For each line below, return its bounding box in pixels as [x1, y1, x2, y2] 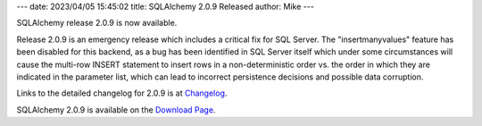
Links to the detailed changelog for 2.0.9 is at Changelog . [16, 88, 228, 98]
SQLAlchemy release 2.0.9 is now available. [16, 18, 178, 29]
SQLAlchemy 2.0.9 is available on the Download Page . [16, 104, 216, 115]
